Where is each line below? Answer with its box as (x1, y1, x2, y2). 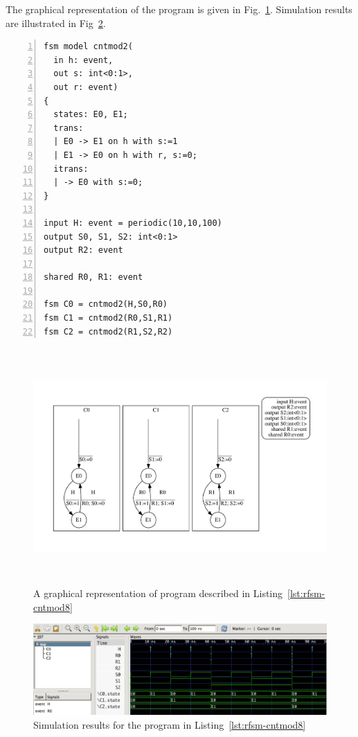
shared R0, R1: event (44, 272, 143, 283)
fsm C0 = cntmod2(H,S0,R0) (44, 299, 168, 310)
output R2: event (44, 245, 123, 256)
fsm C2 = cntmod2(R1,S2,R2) (44, 326, 173, 337)
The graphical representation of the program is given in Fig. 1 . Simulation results (6, 2, 352, 16)
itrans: (53, 163, 89, 174)
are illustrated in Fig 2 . (6, 15, 106, 30)
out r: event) (53, 82, 118, 92)
